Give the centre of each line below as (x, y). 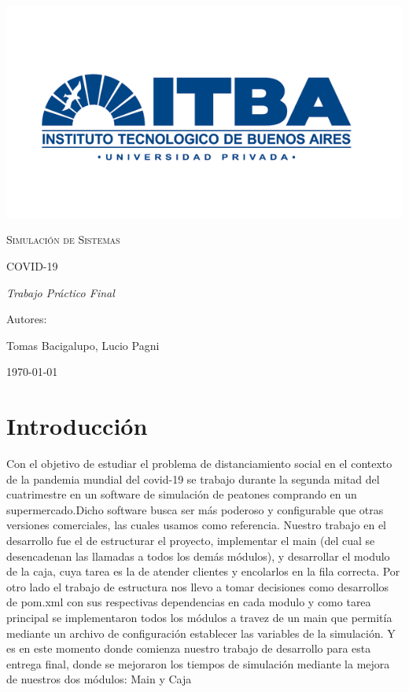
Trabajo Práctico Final (61, 292)
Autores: (27, 319)
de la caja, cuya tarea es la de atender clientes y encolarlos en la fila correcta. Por (203, 571)
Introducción (77, 426)
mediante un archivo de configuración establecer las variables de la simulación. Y (201, 633)
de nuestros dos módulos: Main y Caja (99, 679)
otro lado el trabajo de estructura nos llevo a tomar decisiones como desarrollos (198, 586)
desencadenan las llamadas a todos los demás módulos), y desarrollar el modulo (198, 556)
